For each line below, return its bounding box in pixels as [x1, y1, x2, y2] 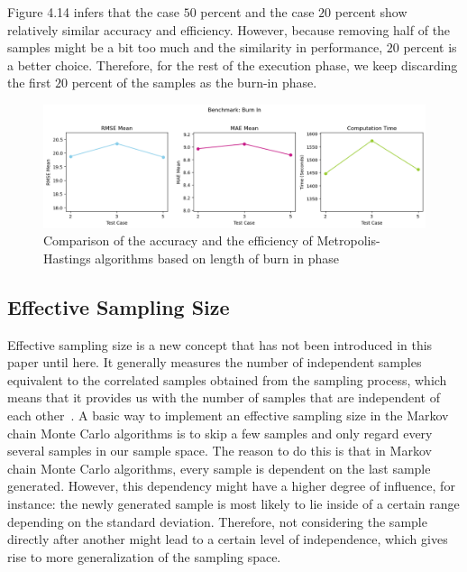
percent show [334, 3, 407, 21]
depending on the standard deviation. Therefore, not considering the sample [7, 512, 427, 530]
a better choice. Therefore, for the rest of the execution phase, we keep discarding [7, 55, 458, 74]
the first [7, 73, 51, 92]
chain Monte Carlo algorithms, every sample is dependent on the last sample [7, 458, 431, 477]
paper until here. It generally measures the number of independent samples [7, 353, 422, 372]
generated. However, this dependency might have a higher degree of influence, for [7, 476, 455, 495]
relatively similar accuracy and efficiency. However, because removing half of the [7, 20, 451, 39]
